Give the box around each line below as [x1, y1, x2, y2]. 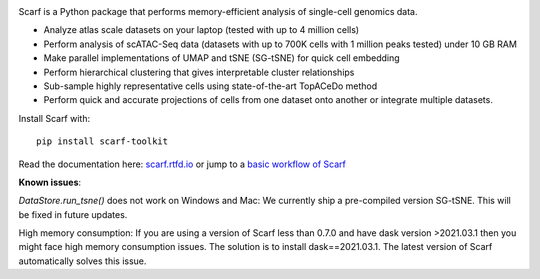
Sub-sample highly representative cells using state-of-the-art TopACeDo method [43, 80, 378, 92]
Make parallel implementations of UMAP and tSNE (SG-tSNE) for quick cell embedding [43, 52, 400, 64]
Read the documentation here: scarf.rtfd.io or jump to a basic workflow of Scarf [18, 158, 347, 170]
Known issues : [18, 176, 82, 188]
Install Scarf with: [18, 112, 90, 124]
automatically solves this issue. [18, 255, 147, 267]
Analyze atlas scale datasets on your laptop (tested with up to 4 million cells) [43, 24, 360, 36]
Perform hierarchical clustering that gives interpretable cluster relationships [43, 66, 355, 78]
